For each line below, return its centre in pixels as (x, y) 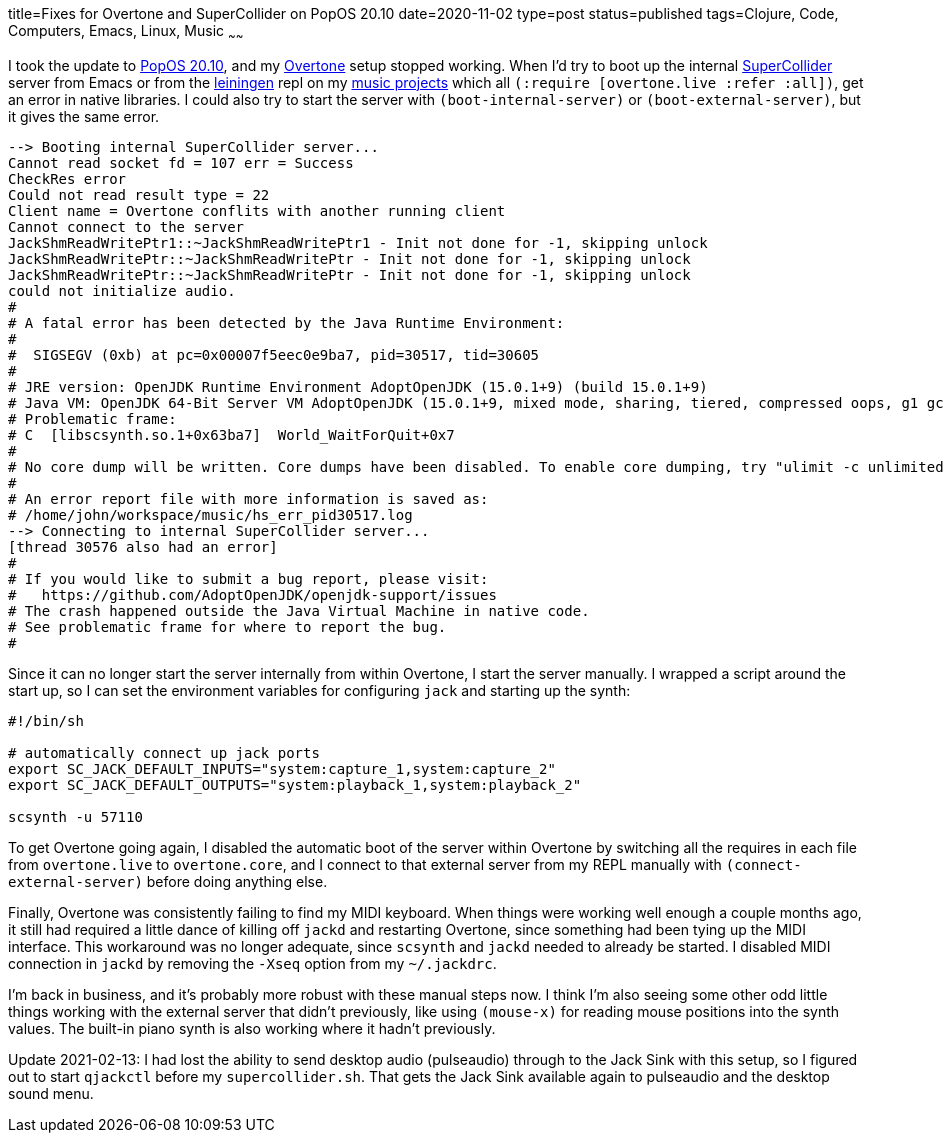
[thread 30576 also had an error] (143, 546)
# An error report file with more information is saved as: (248, 498)
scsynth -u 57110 (75, 816)
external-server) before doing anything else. (168, 881)
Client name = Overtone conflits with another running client (257, 210)
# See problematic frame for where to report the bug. (227, 626)
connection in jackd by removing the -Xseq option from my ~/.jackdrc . (252, 963)
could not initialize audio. (122, 290)
